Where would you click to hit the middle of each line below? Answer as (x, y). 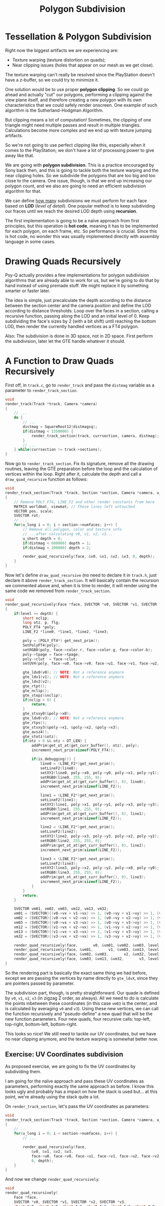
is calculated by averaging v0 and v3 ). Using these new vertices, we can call (82, 1008)
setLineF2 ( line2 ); (59, 832)
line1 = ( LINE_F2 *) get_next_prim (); (78, 795)
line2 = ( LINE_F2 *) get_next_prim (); (78, 827)
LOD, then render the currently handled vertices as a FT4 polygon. (72, 326)
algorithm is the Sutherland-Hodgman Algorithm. (55, 110)
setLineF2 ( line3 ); (59, 863)
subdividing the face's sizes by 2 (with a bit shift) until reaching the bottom (81, 321)
